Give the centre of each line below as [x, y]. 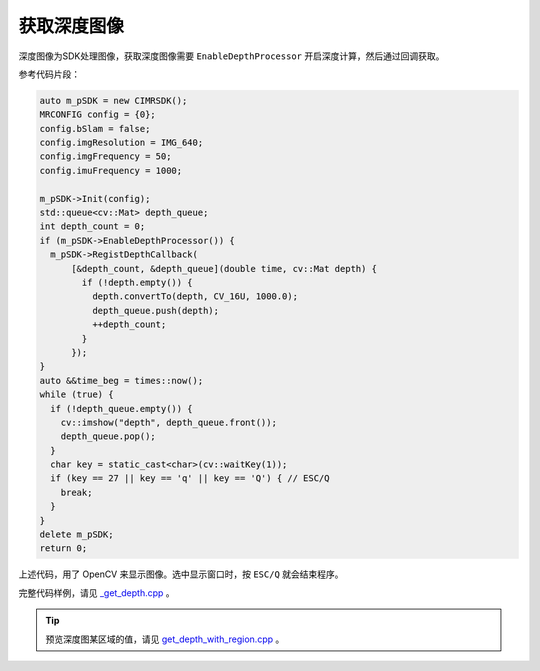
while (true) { [76, 394]
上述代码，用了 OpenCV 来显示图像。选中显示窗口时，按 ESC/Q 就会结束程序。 [181, 574]
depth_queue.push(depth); [155, 310]
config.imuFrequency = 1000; [111, 170]
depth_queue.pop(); [108, 436]
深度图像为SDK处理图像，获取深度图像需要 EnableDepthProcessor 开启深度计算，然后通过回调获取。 [231, 56]
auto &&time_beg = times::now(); [121, 380]
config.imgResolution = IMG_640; [121, 143]
